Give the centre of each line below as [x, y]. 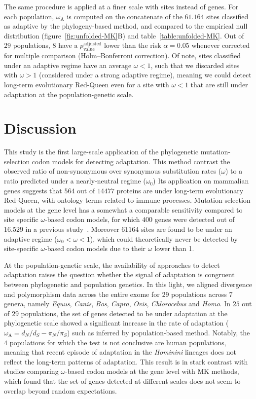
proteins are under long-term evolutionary [180, 190]
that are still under [219, 84]
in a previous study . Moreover [72, 229]
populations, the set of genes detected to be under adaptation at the [124, 313]
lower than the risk [132, 45]
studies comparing [31, 371]
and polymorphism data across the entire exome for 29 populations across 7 [118, 294]
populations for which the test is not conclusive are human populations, [118, 342]
